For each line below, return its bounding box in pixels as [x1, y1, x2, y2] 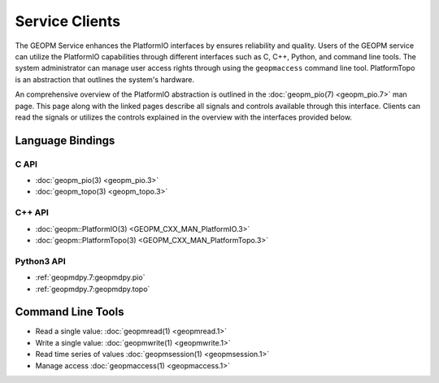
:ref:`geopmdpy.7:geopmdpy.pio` [35, 272, 146, 282]
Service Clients [15, 12, 121, 30]
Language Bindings [15, 133, 115, 147]
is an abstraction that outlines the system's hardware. [15, 74, 195, 85]
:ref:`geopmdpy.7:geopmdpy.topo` [35, 284, 150, 294]
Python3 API [15, 255, 67, 267]
